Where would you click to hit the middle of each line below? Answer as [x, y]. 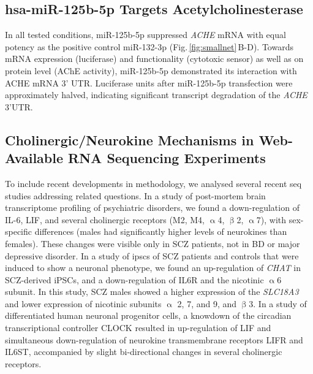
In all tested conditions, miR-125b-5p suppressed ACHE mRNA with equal [145, 35]
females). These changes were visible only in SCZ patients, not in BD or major [153, 243]
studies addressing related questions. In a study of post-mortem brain [135, 195]
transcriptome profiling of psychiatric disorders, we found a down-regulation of [152, 208]
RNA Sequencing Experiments [167, 158]
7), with [271, 219]
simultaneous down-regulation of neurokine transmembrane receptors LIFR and [154, 339]
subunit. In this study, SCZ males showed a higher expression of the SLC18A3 [152, 292]
